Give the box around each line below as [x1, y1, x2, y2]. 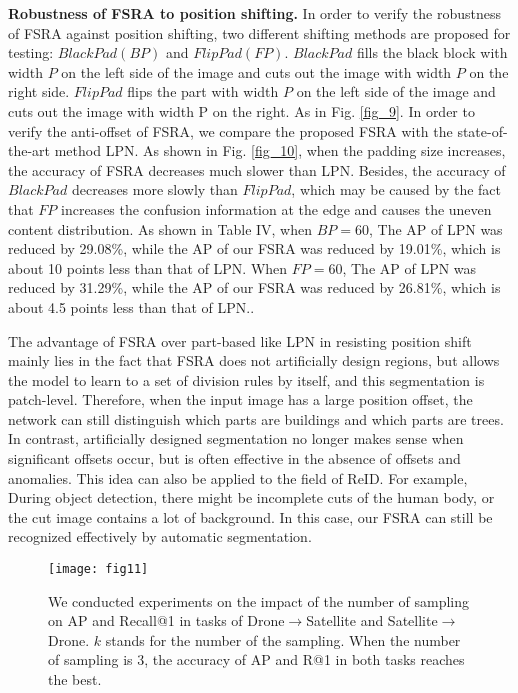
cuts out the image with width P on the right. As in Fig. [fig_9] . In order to [8, 100, 475, 121]
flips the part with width [127, 81, 279, 102]
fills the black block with [356, 42, 508, 63]
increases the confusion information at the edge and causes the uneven [61, 198, 492, 219]
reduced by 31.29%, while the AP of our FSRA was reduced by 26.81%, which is [8, 277, 501, 298]
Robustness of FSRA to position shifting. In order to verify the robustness [8, 3, 501, 23]
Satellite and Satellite [306, 610, 438, 631]
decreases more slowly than [71, 179, 238, 200]
